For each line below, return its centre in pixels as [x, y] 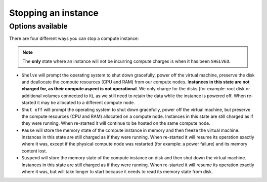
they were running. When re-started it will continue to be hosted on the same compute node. [116, 123]
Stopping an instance [54, 13]
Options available [38, 26]
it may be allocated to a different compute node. [86, 103]
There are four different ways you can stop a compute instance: [74, 38]
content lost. [34, 151]
